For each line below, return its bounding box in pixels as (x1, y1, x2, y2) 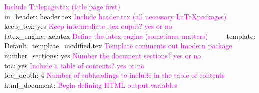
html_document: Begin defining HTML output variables (4, 79, 177, 90)
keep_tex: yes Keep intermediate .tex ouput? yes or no (4, 21, 172, 31)
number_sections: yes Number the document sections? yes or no (4, 50, 201, 60)
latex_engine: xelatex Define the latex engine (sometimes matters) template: (4, 30, 256, 41)
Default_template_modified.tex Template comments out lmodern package (4, 40, 232, 51)
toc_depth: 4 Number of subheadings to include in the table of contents (4, 70, 225, 80)
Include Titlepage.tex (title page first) (4, 1, 120, 11)
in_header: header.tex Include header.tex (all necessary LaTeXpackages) (4, 11, 227, 21)
